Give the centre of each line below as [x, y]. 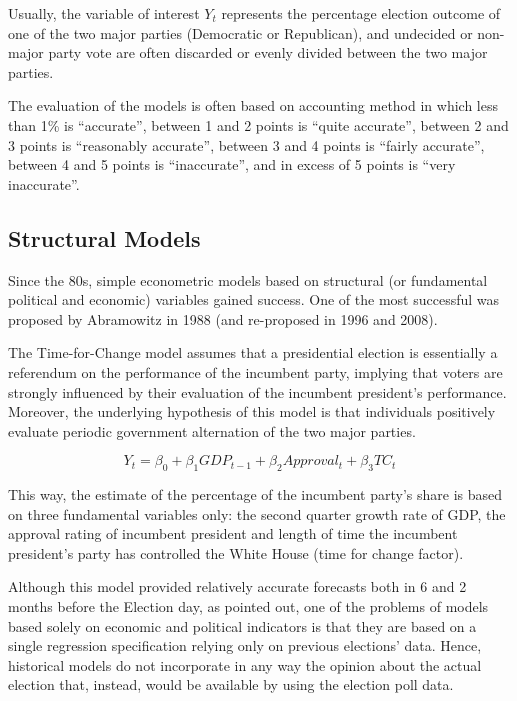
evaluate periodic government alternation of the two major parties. [212, 430]
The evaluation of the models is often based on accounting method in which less [253, 105]
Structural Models [104, 237]
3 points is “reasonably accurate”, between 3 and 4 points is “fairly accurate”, [246, 144]
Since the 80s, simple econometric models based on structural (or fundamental [248, 279]
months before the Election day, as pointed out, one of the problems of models [248, 606]
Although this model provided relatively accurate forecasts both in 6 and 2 [237, 586]
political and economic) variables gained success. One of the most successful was [254, 299]
